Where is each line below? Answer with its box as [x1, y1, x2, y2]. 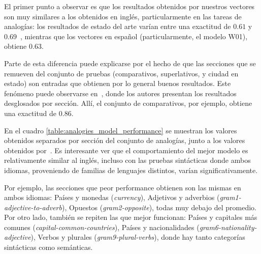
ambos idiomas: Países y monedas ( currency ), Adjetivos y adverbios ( [4, 192, 220, 203]
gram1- [219, 192, 241, 203]
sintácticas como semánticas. [4, 242, 93, 252]
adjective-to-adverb [4, 202, 62, 212]
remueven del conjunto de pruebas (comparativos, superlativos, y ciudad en [4, 68, 239, 78]
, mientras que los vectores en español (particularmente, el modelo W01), [20, 31, 248, 41]
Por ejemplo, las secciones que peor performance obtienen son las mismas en [4, 182, 241, 192]
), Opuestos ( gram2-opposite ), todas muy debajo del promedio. [61, 202, 256, 212]
